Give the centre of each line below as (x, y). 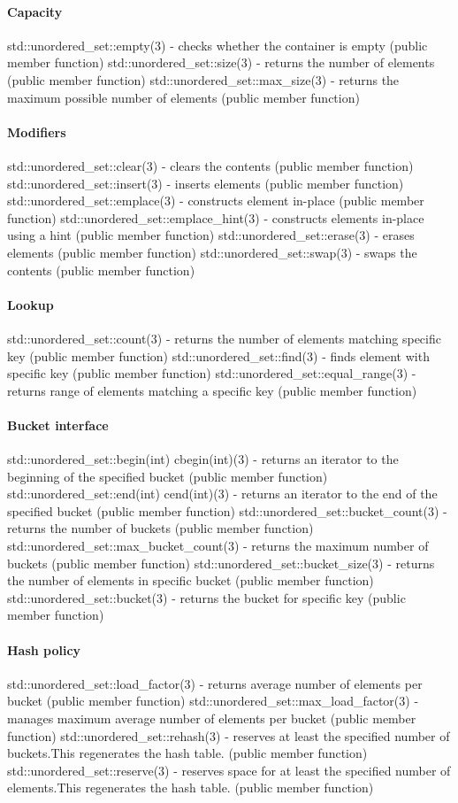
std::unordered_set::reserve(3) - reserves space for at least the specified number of (229, 770)
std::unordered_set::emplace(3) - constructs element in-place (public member (216, 201)
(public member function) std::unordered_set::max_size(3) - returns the (203, 79)
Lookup (31, 304)
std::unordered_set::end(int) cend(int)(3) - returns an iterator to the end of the (222, 494)
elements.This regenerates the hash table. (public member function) (191, 788)
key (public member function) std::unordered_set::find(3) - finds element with (218, 355)
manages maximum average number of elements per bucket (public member (212, 718)
